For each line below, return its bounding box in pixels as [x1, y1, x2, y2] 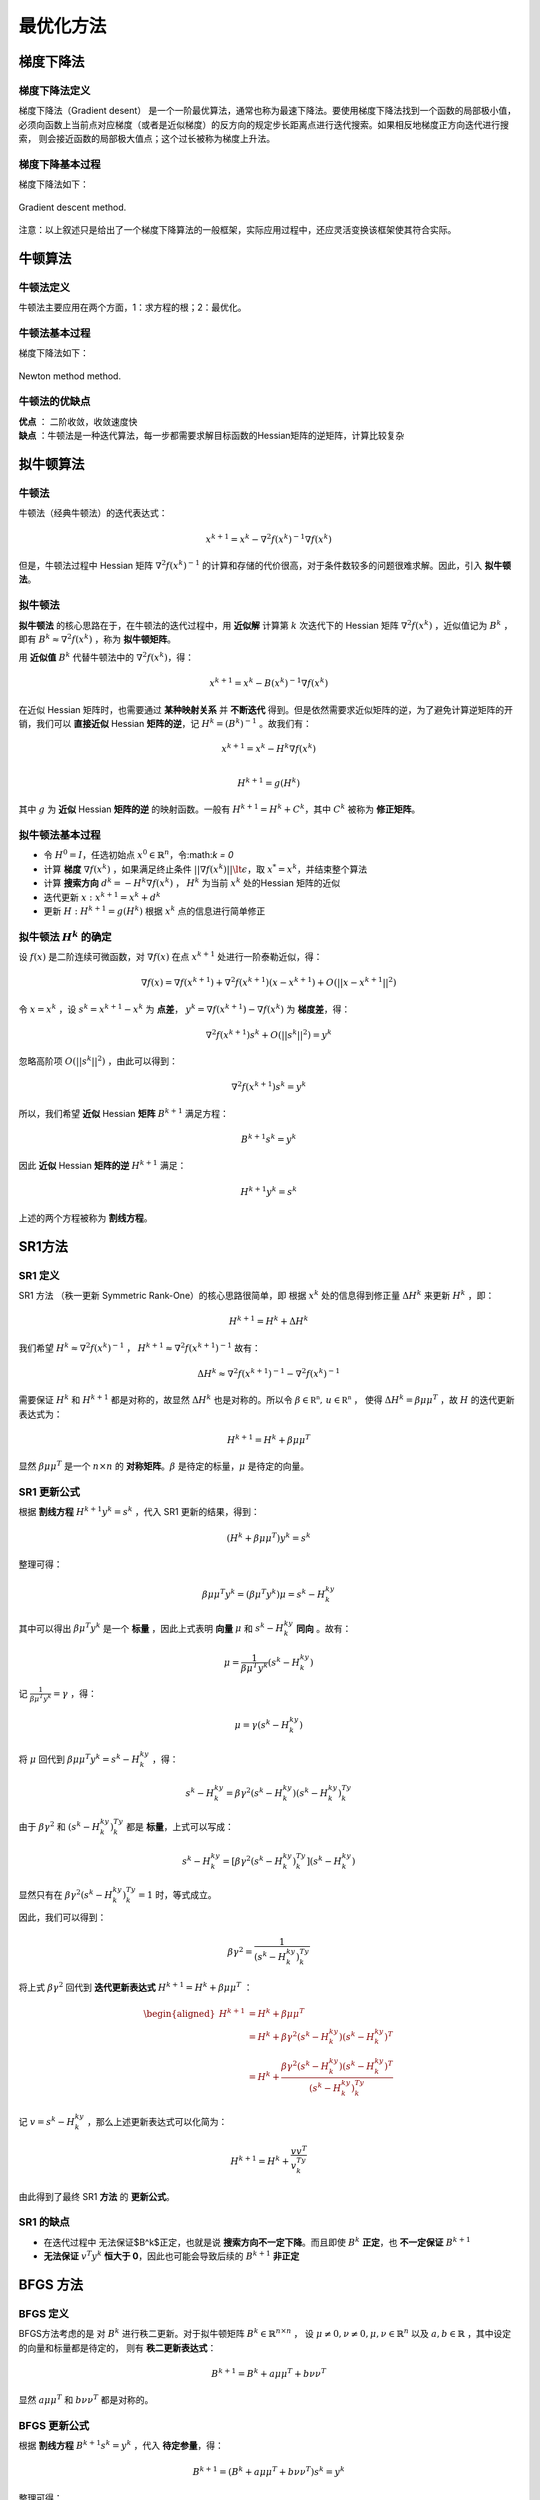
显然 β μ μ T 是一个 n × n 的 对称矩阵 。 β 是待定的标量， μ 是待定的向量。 [18, 1459, 310, 1472]
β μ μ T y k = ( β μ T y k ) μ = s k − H [201, 1587, 326, 1600]
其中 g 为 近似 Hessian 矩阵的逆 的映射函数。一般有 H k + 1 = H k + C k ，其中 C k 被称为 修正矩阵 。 [18, 802, 421, 815]
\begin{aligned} [143, 2008, 216, 2019]
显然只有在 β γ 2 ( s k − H [18, 1888, 114, 1901]
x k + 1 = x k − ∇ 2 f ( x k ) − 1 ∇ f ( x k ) [205, 531, 332, 545]
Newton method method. [18, 370, 122, 382]
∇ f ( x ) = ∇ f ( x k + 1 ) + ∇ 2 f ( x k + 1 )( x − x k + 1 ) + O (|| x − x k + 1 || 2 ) [140, 975, 397, 989]
